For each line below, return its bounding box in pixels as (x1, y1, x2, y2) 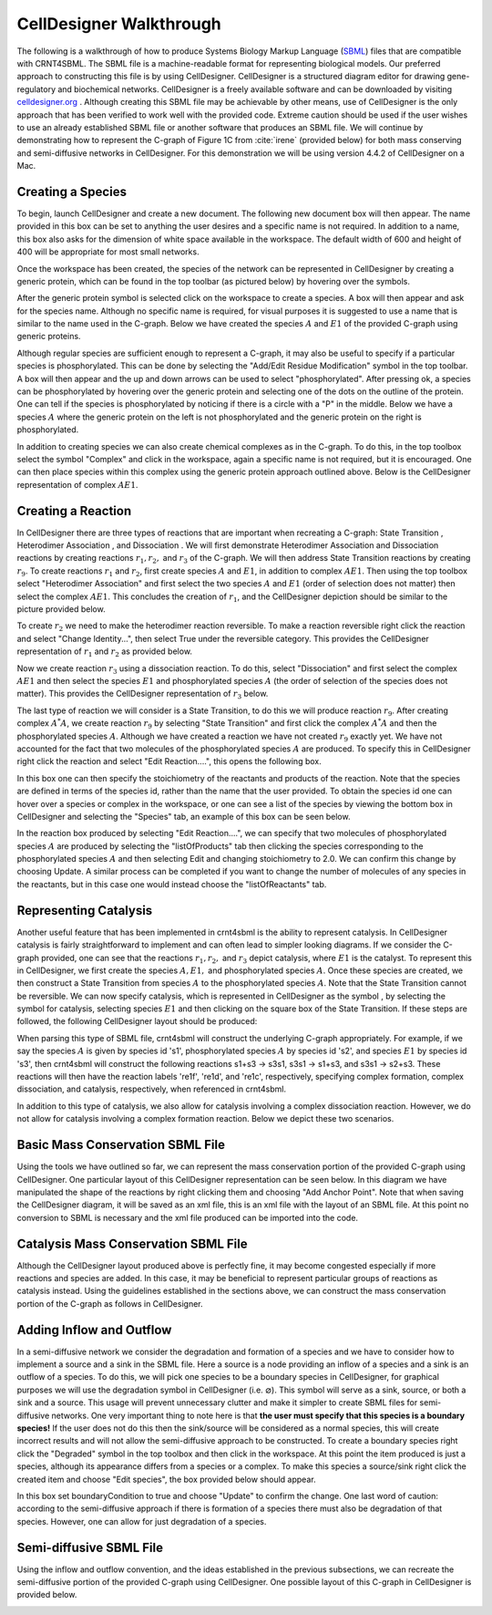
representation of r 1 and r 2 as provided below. (16, 646, 193, 658)
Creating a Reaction (16, 502, 132, 519)
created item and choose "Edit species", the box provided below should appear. (16, 1474, 316, 1485)
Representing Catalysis (16, 903, 153, 918)
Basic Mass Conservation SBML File (16, 1137, 225, 1153)
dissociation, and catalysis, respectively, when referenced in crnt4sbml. (16, 1083, 287, 1094)
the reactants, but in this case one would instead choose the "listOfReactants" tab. (16, 878, 327, 889)
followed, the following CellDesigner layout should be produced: (16, 1016, 258, 1027)
